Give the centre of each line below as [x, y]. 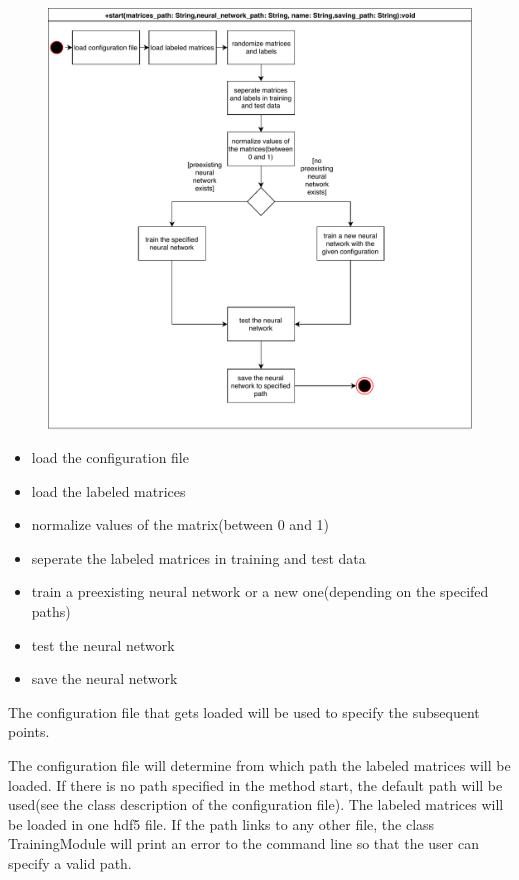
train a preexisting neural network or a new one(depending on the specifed [260, 591]
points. [29, 731]
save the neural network [104, 678]
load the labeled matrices [108, 490]
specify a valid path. [70, 863]
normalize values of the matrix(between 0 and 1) [180, 524]
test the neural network [103, 644]
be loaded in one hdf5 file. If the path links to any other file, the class [221, 823]
